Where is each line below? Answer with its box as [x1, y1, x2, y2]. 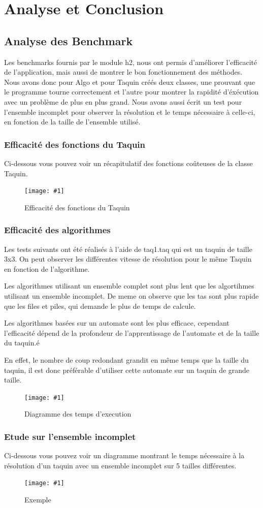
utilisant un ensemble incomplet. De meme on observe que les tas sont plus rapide [4, 290, 259, 301]
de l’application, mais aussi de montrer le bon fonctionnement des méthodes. [4, 67, 243, 77]
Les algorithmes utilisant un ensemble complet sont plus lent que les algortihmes [4, 280, 254, 291]
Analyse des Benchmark [4, 33, 133, 48]
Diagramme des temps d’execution [24, 408, 131, 419]
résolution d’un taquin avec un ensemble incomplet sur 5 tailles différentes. [4, 460, 237, 470]
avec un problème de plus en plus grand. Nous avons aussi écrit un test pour [4, 96, 242, 107]
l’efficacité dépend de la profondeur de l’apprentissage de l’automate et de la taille [4, 327, 259, 338]
